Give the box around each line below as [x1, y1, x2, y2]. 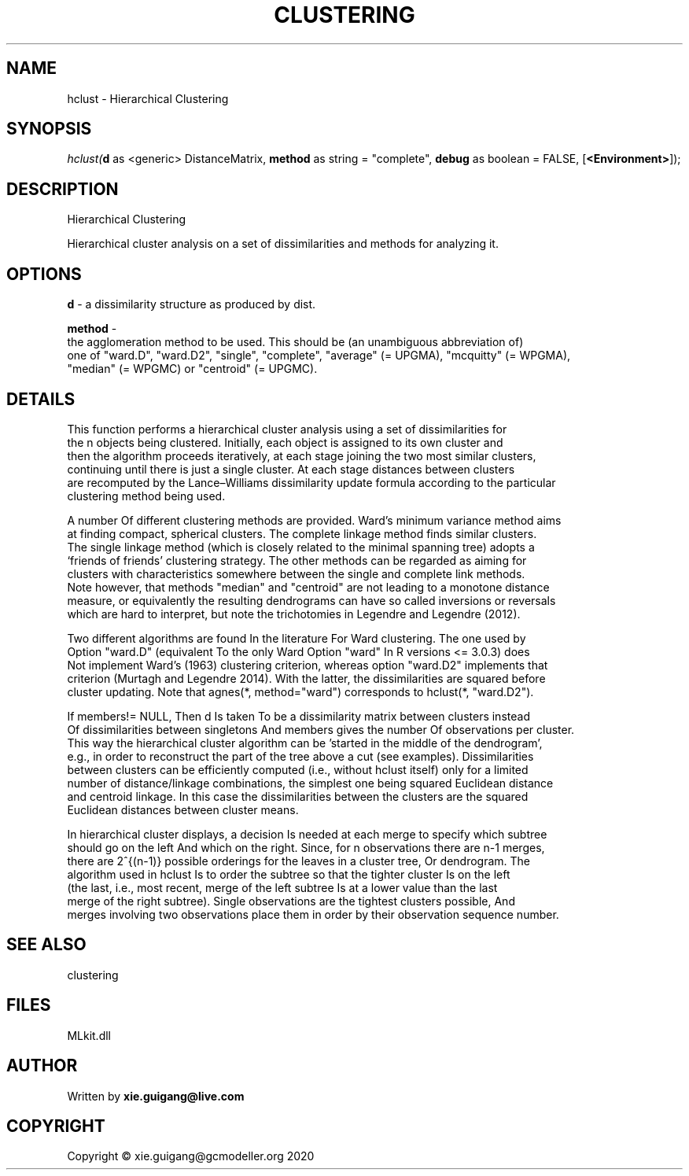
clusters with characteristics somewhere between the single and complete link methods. [67, 566, 525, 581]
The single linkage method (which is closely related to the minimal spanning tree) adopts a [67, 540, 535, 554]
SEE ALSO [6, 935, 87, 955]
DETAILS [6, 389, 76, 409]
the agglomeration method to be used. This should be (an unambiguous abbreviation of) [67, 335, 524, 349]
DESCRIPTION [6, 179, 119, 199]
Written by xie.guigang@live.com [67, 1089, 245, 1103]
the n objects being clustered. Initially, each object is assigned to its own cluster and [67, 435, 503, 449]
